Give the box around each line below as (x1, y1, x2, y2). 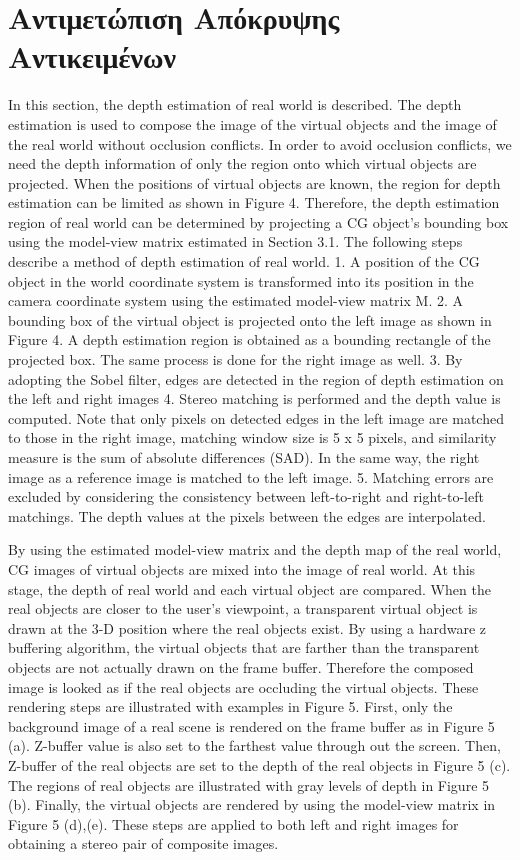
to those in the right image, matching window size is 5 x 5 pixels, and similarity (8, 427, 497, 448)
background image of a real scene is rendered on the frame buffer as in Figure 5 (8, 715, 495, 736)
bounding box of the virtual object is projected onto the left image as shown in (8, 309, 492, 330)
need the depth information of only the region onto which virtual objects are (8, 153, 477, 174)
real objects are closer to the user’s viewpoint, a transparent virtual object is (8, 598, 478, 619)
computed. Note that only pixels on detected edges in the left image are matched (8, 407, 504, 428)
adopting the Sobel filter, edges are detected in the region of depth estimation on (8, 368, 504, 389)
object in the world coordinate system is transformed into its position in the (8, 270, 474, 291)
